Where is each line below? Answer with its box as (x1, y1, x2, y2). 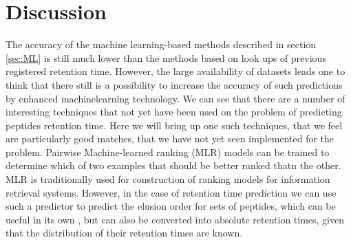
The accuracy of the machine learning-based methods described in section (6, 37, 317, 52)
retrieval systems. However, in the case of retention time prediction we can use (6, 185, 337, 199)
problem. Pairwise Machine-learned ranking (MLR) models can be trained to (6, 144, 330, 159)
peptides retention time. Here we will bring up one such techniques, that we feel (6, 118, 343, 132)
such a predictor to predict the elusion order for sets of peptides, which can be (6, 199, 336, 213)
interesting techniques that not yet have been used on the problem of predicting (6, 104, 342, 119)
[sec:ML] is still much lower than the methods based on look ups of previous (6, 50, 326, 65)
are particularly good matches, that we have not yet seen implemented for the (6, 131, 334, 146)
